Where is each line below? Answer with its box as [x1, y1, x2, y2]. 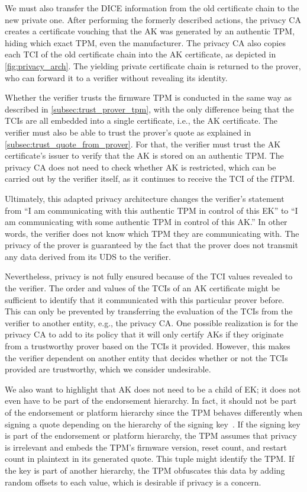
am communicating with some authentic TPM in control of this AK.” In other [5, 216, 287, 228]
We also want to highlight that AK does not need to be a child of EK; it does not [5, 382, 301, 395]
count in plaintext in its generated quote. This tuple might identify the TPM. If [5, 452, 295, 465]
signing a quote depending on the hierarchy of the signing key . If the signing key [5, 417, 300, 430]
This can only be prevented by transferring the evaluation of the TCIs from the [5, 305, 293, 317]
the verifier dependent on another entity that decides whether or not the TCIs [5, 351, 288, 364]
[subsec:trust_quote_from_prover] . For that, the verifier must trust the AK [5, 137, 281, 150]
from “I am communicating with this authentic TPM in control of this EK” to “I [5, 204, 298, 216]
